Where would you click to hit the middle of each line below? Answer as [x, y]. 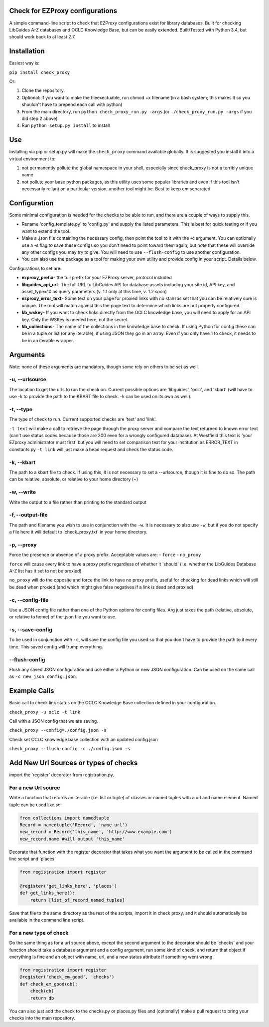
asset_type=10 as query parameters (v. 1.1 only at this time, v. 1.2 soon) [94, 291]
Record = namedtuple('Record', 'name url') [74, 825]
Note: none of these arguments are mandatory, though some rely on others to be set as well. [104, 367]
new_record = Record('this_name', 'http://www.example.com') [96, 832]
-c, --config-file [29, 600]
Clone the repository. [43, 90]
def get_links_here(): [47, 893]
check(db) [42, 991]
